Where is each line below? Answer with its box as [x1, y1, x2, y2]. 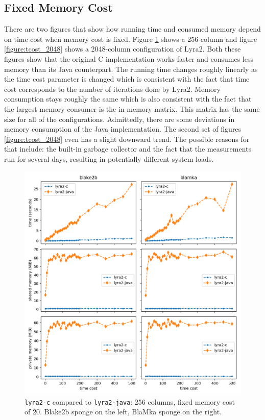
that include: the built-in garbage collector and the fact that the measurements [4, 143, 252, 154]
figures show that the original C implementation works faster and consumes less [4, 53, 254, 64]
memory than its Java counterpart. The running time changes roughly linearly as [4, 63, 258, 74]
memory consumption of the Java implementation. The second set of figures [4, 123, 242, 134]
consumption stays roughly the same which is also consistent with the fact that [4, 93, 252, 104]
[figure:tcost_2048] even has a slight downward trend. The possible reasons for [4, 133, 250, 144]
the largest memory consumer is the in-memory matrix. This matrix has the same [4, 103, 260, 114]
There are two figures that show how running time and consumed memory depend [4, 23, 261, 34]
